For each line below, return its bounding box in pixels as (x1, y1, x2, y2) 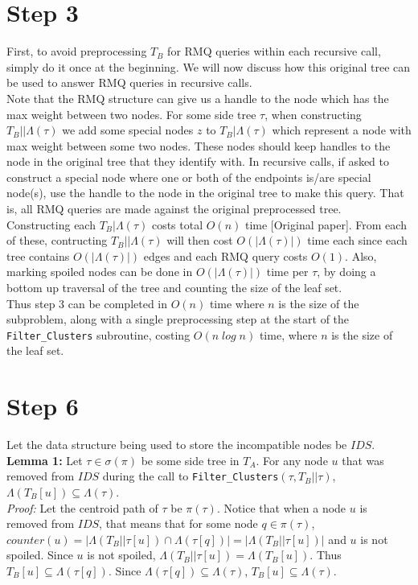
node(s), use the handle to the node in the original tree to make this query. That (6, 184, 404, 201)
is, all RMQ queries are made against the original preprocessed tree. (6, 200, 342, 217)
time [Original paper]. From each (244, 216, 407, 233)
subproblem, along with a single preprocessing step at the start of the (6, 311, 350, 328)
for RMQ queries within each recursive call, (167, 43, 381, 60)
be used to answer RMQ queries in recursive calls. (6, 74, 252, 91)
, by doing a (317, 263, 376, 280)
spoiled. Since (6, 546, 73, 563)
